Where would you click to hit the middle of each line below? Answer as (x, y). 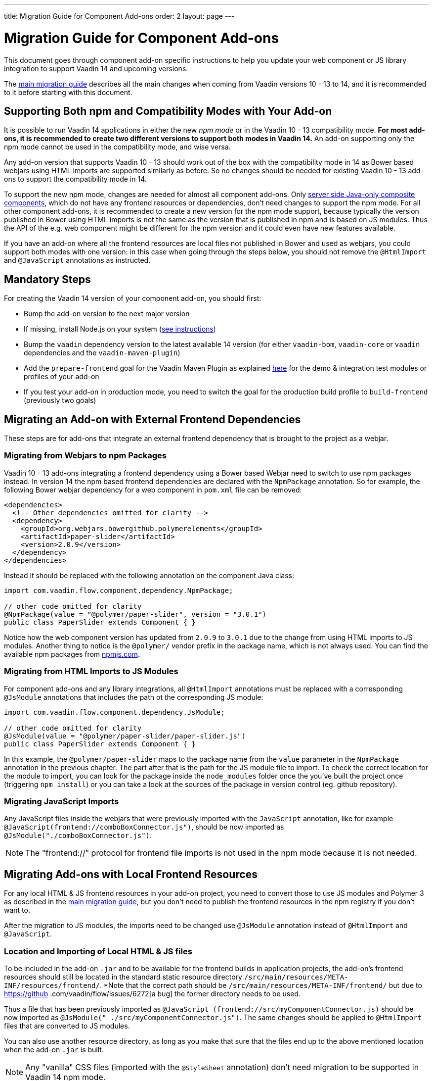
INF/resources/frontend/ (52, 985)
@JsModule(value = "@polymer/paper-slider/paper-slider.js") (125, 736)
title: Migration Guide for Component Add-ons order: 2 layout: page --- (119, 16)
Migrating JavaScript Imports (62, 801)
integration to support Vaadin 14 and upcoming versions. (96, 68)
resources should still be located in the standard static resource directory (123, 977)
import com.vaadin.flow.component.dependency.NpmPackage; (119, 590)
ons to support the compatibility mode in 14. (75, 179)
